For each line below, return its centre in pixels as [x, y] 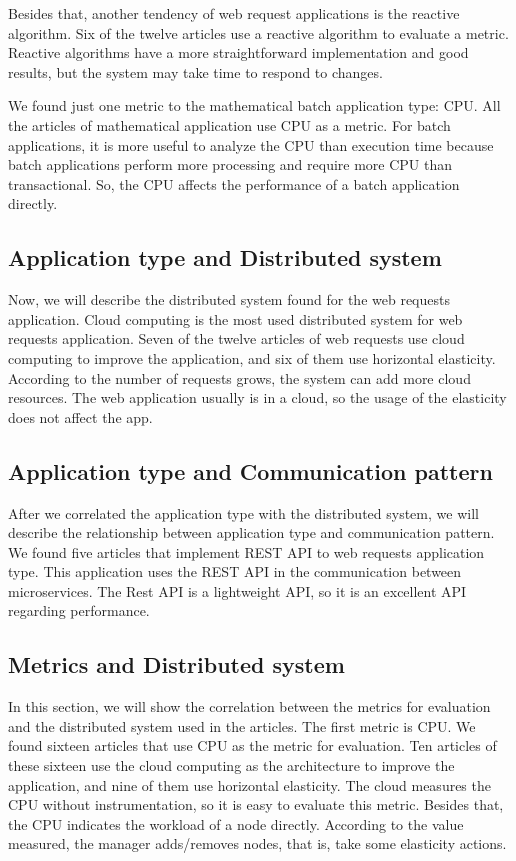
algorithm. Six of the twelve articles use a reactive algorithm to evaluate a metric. [258, 32]
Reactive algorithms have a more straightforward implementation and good [238, 52]
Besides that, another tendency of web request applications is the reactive [234, 13]
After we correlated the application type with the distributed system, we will [243, 512]
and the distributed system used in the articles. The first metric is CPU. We [242, 725]
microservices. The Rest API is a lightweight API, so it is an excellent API [237, 590]
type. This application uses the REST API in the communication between [235, 571]
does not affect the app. [80, 416]
